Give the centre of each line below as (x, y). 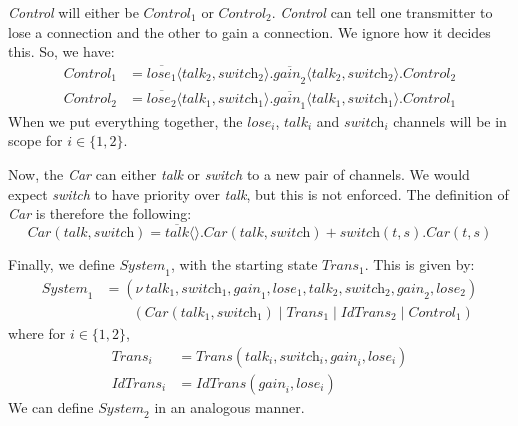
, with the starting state (244, 264)
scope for (35, 140)
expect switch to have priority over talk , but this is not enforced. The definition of (258, 193)
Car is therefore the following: (100, 213)
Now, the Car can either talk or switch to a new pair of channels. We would (239, 174)
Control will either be (73, 12)
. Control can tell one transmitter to (382, 12)
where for (37, 332)
